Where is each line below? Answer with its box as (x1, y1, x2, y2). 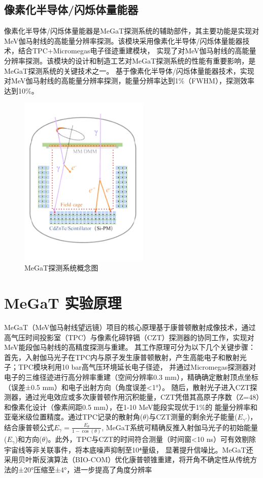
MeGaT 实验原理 (4, 292, 122, 313)
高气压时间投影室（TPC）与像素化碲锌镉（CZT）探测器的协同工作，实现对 (4, 332, 254, 342)
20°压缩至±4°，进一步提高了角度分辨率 (23, 464, 152, 474)
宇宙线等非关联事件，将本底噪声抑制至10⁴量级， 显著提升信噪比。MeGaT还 (4, 444, 253, 455)
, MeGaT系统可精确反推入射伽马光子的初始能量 (102, 422, 258, 432)
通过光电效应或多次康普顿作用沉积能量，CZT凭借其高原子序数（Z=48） (25, 392, 260, 402)
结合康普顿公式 (4, 422, 54, 432)
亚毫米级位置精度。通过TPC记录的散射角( (4, 411, 143, 422)
